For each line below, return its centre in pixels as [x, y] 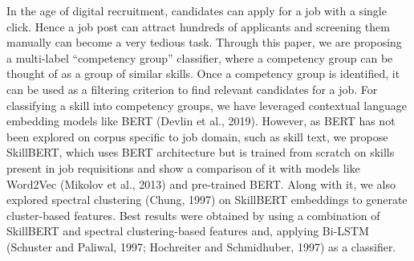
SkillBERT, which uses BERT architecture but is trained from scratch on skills [201, 152]
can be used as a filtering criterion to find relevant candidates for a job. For [192, 89]
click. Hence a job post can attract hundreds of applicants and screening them [198, 26]
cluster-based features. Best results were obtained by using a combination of [193, 215]
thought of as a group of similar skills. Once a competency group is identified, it [203, 73]
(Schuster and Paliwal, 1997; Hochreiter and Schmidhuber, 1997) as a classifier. [201, 246]
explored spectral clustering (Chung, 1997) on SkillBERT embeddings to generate [207, 200]
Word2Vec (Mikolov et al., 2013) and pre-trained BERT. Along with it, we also [201, 184]
